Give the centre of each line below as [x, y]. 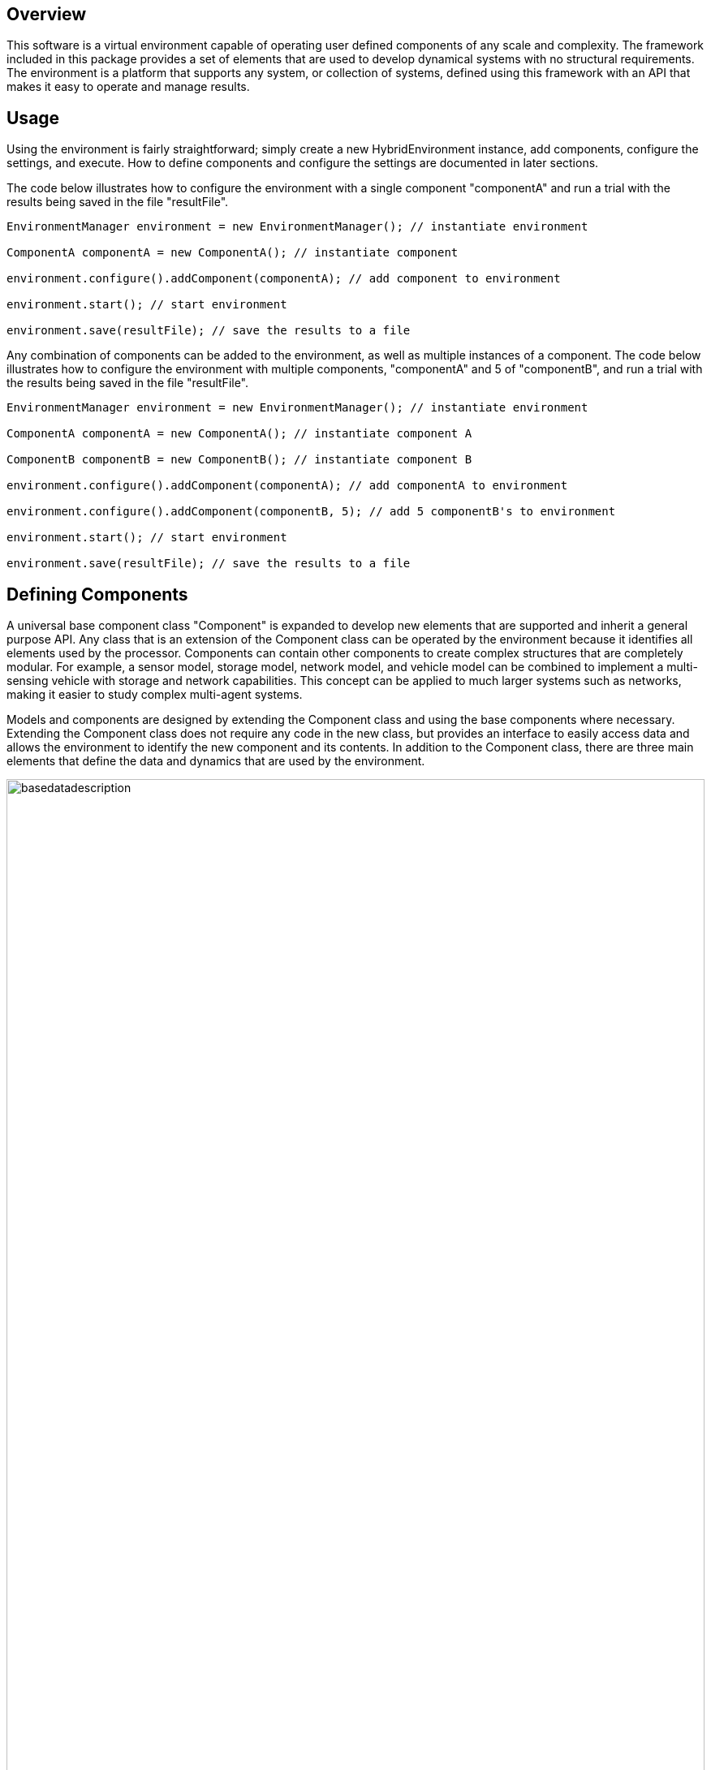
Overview [47, 14]
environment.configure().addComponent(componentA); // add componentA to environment [287, 486]
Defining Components [97, 594]
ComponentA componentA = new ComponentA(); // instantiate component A [239, 434]
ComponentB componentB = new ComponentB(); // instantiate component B [239, 460]
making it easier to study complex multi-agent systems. [155, 695]
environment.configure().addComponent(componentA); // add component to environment [284, 279]
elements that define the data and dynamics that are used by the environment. [216, 761]
